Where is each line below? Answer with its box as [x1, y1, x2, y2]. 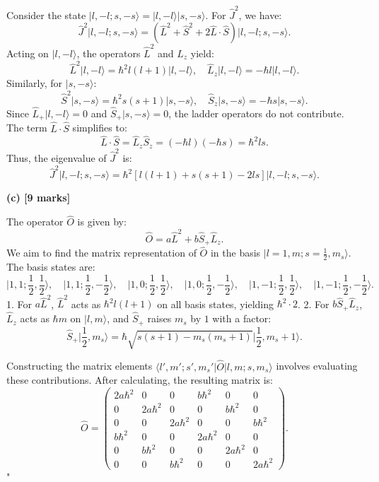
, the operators [76, 46, 141, 61]
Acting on [6, 46, 49, 61]
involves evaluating [276, 358, 358, 373]
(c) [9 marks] [6, 190, 71, 205]
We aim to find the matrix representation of [6, 245, 197, 260]
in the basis [210, 245, 261, 260]
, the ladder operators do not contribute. [168, 105, 344, 120]
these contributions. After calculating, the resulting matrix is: [6, 372, 273, 387]
